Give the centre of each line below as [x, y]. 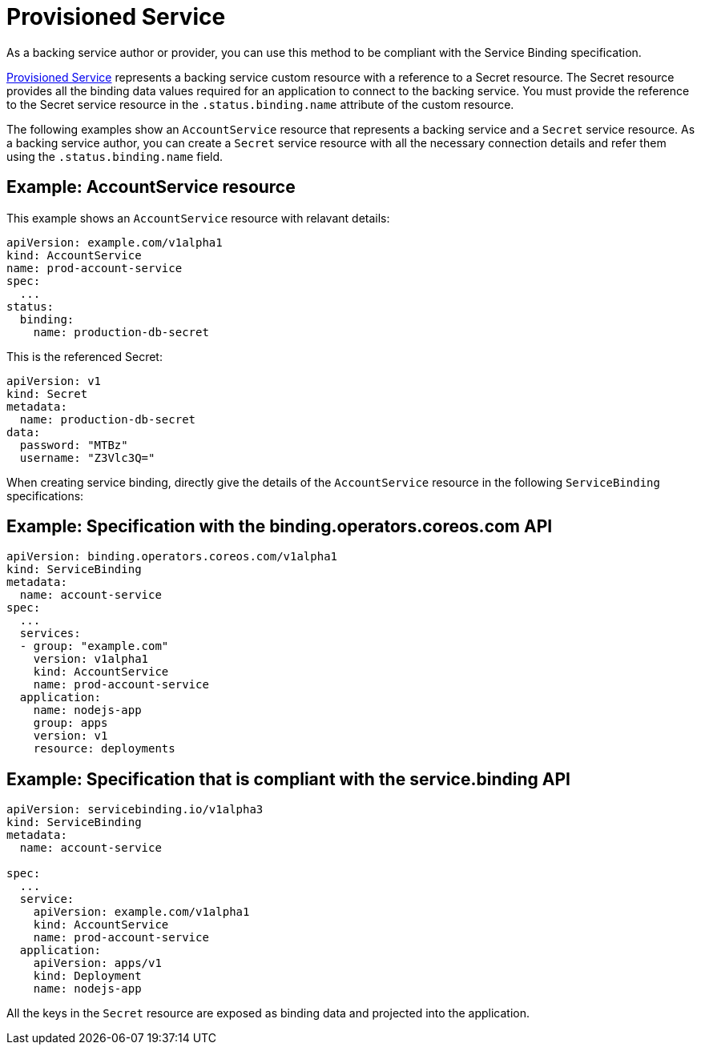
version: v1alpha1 [91, 659]
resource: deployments [104, 749]
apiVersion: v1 [54, 381]
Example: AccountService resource [151, 187]
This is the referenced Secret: [85, 356]
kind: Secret [47, 393]
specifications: [45, 495]
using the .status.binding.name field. [115, 156]
